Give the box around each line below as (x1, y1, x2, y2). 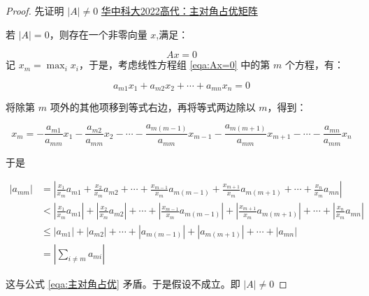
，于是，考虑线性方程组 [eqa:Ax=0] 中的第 (78, 57, 270, 72)
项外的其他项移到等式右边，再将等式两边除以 (50, 100, 256, 114)
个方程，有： (284, 57, 344, 72)
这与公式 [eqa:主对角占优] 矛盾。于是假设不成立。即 (6, 276, 240, 290)
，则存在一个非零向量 (49, 27, 147, 41)
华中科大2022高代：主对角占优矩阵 (101, 3, 258, 17)
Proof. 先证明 (6, 3, 64, 17)
